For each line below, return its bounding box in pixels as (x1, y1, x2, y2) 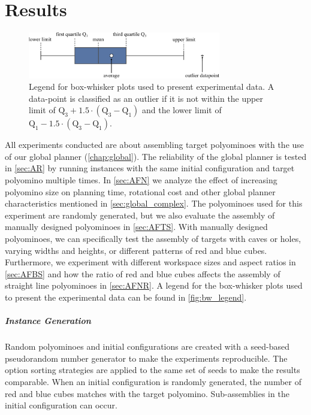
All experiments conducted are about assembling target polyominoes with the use (5, 138, 304, 151)
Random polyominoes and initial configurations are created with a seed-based (5, 340, 290, 353)
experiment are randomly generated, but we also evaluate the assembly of (5, 208, 275, 221)
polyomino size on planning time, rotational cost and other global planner (5, 185, 276, 198)
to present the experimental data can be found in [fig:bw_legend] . (5, 291, 247, 304)
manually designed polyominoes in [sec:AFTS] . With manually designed (5, 220, 268, 233)
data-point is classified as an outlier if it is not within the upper (29, 92, 263, 104)
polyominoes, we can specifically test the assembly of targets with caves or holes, (5, 232, 301, 245)
